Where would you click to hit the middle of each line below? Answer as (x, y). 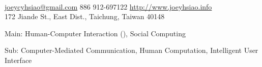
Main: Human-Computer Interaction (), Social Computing (95, 33)
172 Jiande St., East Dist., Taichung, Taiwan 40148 (85, 16)
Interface (18, 60)
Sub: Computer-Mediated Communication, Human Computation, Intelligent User (132, 50)
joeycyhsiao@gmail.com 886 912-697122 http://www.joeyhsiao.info (108, 6)
